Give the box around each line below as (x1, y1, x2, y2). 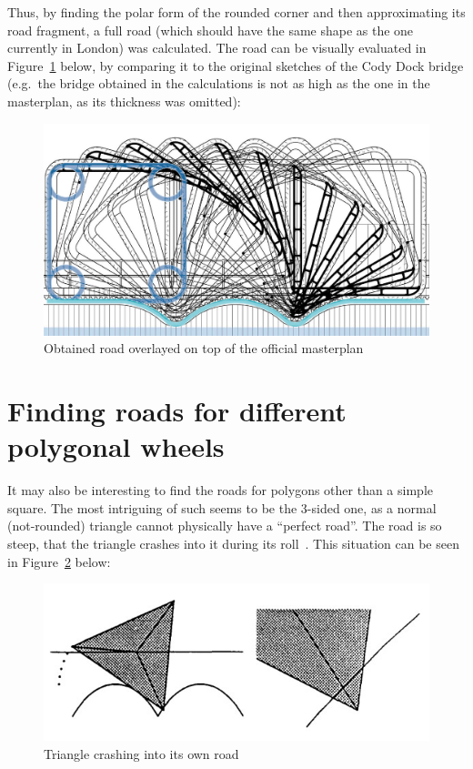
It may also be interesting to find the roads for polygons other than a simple (7, 481, 433, 500)
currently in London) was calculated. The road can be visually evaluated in (7, 38, 427, 57)
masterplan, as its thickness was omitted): (7, 91, 241, 110)
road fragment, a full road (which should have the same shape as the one (7, 20, 414, 39)
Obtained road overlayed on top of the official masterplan (44, 339, 364, 358)
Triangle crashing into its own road (44, 744, 239, 763)
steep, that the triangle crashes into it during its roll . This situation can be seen (7, 533, 459, 552)
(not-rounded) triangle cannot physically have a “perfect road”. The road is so (7, 516, 442, 535)
